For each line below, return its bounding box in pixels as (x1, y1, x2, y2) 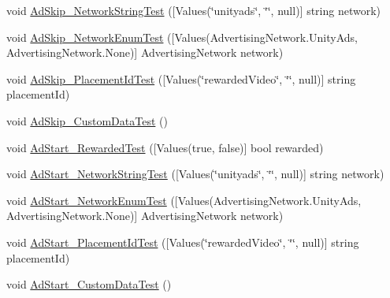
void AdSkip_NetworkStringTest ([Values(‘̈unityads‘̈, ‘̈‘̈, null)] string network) (6, 2, 381, 18)
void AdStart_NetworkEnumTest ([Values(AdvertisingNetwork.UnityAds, (6, 192, 362, 208)
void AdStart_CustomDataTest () (6, 276, 172, 292)
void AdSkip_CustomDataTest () (6, 112, 168, 129)
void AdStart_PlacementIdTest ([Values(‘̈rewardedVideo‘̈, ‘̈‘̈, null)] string (6, 233, 359, 250)
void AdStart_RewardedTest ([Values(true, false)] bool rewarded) (6, 139, 324, 155)
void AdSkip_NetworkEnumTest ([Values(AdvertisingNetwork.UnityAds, (6, 28, 358, 45)
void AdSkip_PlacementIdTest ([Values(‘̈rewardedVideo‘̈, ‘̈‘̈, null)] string (6, 70, 356, 87)
